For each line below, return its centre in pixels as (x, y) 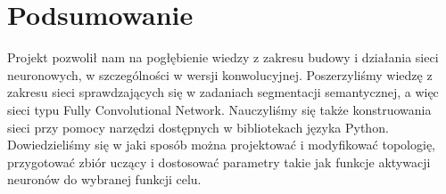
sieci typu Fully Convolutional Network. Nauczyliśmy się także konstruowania (219, 109)
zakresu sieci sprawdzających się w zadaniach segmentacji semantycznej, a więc (223, 92)
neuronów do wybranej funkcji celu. (104, 179)
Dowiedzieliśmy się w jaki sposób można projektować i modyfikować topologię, (222, 145)
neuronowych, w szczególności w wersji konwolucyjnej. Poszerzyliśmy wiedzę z (220, 74)
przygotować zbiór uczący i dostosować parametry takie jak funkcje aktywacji (219, 162)
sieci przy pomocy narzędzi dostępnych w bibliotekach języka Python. (198, 127)
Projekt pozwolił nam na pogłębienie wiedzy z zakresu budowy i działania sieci (223, 57)
